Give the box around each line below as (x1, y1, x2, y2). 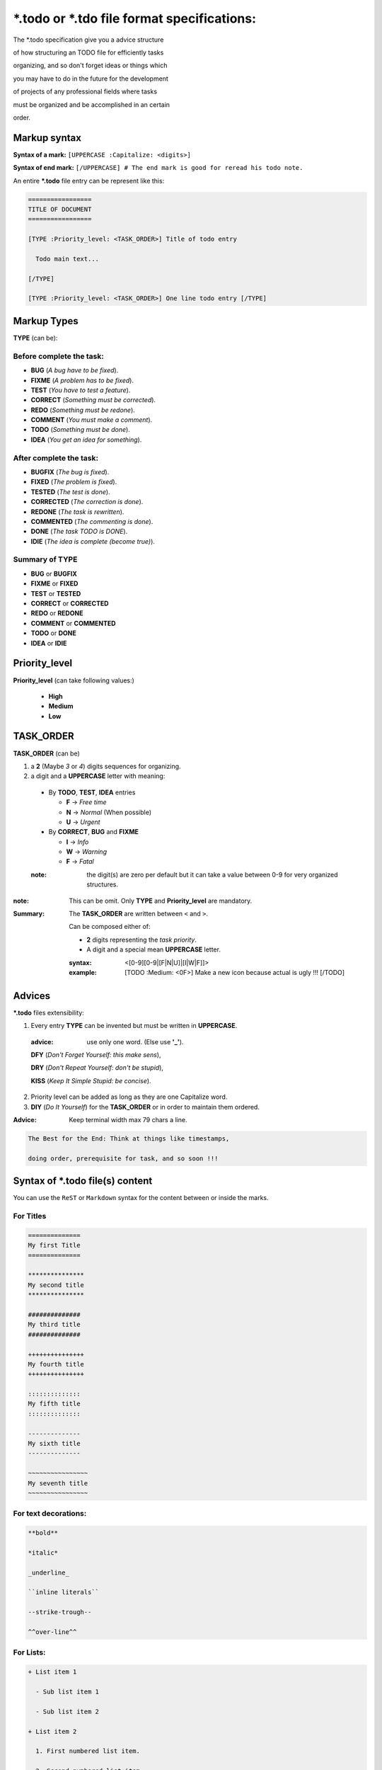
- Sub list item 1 (35, 1687, 99, 1696)
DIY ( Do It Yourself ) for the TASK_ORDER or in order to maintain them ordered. (30, 1102, 260, 1111)
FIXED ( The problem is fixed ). (30, 478, 117, 486)
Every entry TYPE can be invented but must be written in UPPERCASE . (30, 1022, 238, 1030)
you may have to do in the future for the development (13, 74, 169, 83)
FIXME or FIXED (30, 579, 79, 588)
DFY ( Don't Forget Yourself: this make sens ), (30, 1051, 161, 1059)
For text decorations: (13, 1509, 87, 1519)
